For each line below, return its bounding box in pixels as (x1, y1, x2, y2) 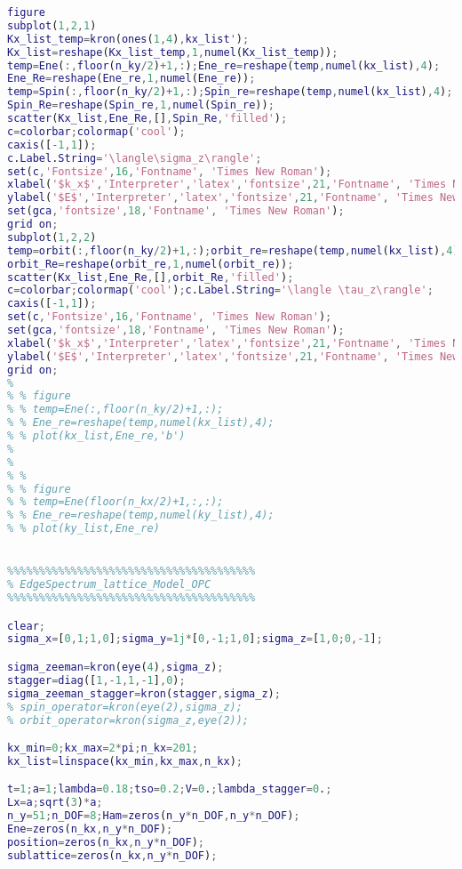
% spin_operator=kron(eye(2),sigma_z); (7, 700, 243, 713)
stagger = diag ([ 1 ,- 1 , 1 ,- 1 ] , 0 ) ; (7, 673, 186, 687)
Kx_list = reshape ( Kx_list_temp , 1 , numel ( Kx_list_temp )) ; (7, 45, 339, 59)
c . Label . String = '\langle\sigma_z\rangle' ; (7, 151, 262, 165)
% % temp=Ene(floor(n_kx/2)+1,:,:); (7, 495, 224, 509)
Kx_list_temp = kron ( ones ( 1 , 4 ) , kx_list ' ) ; (7, 32, 250, 45)
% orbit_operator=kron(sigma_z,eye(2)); (7, 713, 250, 727)
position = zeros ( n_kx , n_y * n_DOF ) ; (7, 835, 205, 849)
